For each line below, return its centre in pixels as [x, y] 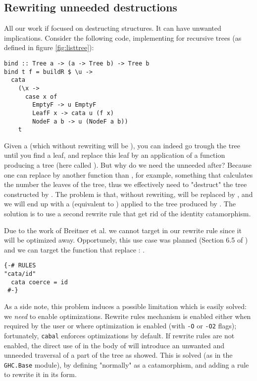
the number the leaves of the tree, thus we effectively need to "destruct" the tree [126, 184]
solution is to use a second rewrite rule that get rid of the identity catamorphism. [128, 214]
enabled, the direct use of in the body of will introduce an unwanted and [114, 345]
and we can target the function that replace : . [74, 249]
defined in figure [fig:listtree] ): [49, 47]
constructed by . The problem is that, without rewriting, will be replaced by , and [128, 194]
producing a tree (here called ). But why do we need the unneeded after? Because [128, 165]
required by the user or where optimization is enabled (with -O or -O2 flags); [120, 326]
